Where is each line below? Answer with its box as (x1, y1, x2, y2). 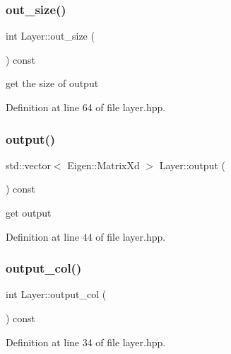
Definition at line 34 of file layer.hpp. (6, 334, 166, 349)
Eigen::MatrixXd (67, 157, 140, 172)
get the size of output (6, 76, 99, 91)
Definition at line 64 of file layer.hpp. (6, 100, 166, 114)
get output (6, 205, 52, 219)
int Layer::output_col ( (6, 287, 107, 302)
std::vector (6, 157, 51, 172)
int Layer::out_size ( (6, 28, 95, 43)
